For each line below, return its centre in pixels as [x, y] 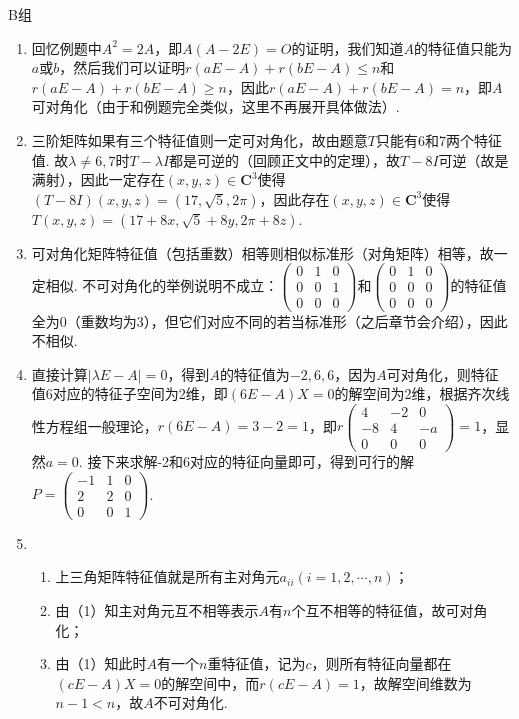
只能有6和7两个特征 [438, 139]
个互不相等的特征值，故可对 [382, 609]
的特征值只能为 [462, 47]
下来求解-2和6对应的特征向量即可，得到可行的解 [258, 461]
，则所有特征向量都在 [381, 663]
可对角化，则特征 [442, 373]
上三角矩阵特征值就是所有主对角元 [167, 576]
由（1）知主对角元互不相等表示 [157, 609]
